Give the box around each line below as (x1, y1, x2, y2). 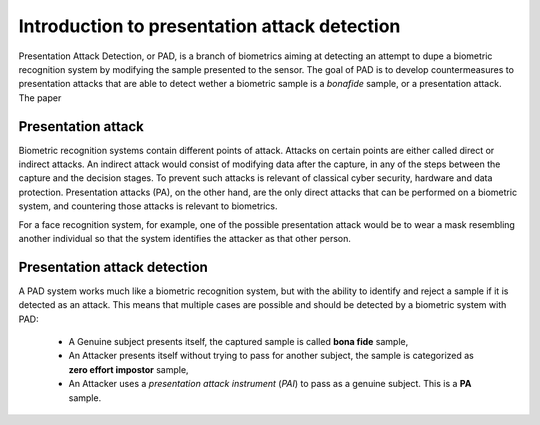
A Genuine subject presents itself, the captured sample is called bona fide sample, (68, 336, 409, 348)
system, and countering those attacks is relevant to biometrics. (18, 200, 278, 212)
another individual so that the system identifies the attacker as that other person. (18, 232, 352, 244)
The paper (18, 91, 62, 104)
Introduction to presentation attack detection (18, 15, 401, 37)
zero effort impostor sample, (68, 363, 189, 375)
